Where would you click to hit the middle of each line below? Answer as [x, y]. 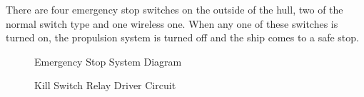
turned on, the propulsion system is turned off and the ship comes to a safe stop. [182, 37]
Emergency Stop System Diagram [108, 61]
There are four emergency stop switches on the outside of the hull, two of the [175, 9]
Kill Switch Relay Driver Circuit [105, 85]
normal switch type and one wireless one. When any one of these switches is [172, 23]
